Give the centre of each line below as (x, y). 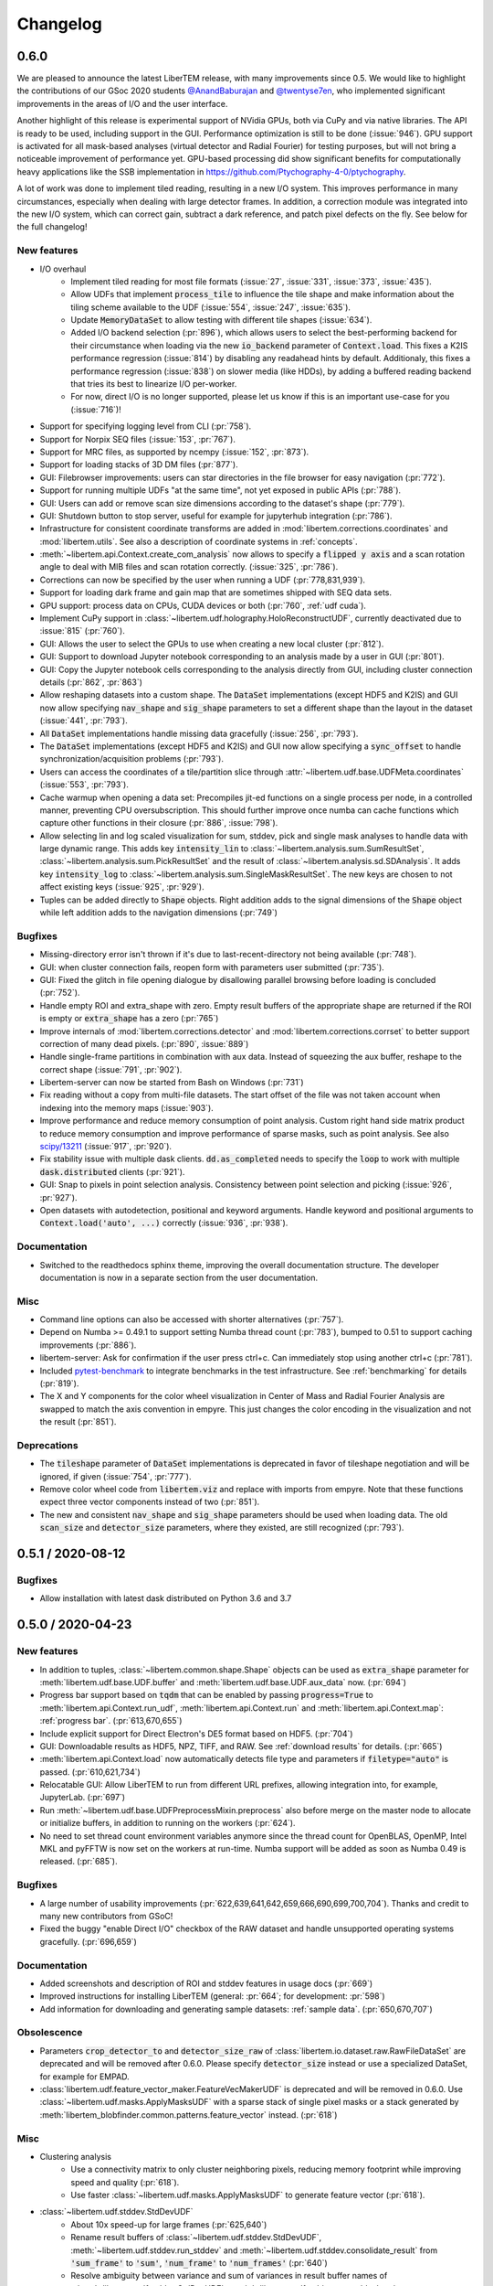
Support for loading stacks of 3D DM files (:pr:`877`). (139, 465)
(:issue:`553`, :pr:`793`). (84, 785)
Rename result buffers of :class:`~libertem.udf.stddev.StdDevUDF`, (196, 2238)
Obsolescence (50, 2033)
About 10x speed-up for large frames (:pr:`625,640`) (169, 2224)
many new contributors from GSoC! (106, 1916)
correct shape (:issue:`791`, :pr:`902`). (111, 1069)
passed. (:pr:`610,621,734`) (90, 1772)
